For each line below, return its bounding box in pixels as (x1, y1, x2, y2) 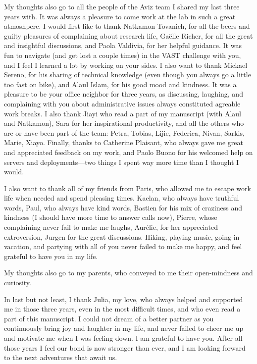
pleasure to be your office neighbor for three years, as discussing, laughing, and (4, 89, 243, 99)
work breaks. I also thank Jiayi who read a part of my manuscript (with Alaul (4, 108, 241, 118)
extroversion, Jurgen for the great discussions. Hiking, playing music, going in (4, 231, 240, 242)
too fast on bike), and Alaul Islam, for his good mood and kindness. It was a (4, 79, 237, 89)
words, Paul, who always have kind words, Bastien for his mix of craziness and (4, 202, 242, 212)
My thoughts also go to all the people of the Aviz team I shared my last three (4, 1, 240, 11)
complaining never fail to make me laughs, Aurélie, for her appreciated (4, 222, 218, 232)
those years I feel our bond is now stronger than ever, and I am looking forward (4, 342, 246, 353)
